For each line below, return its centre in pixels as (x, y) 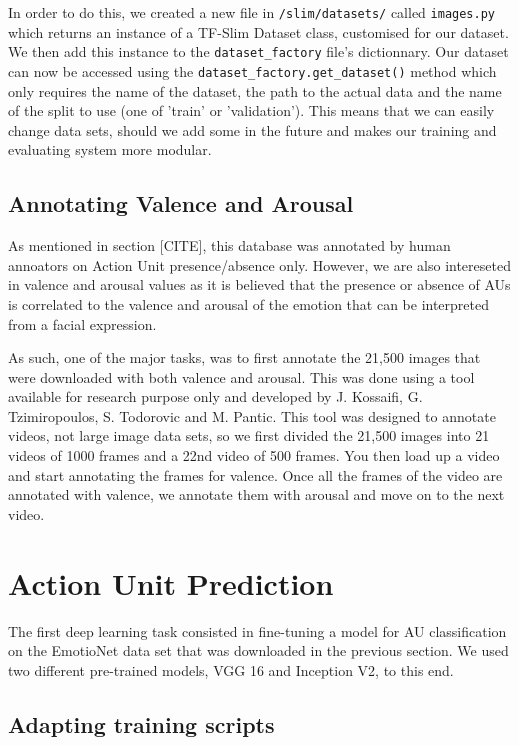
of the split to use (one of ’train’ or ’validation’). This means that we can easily (251, 110)
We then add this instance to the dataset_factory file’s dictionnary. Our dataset (258, 51)
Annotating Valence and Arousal (181, 203)
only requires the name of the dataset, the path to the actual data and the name (255, 90)
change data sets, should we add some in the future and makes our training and (252, 129)
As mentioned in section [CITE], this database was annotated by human (229, 245)
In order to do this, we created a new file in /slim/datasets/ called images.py (251, 12)
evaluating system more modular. (110, 149)
